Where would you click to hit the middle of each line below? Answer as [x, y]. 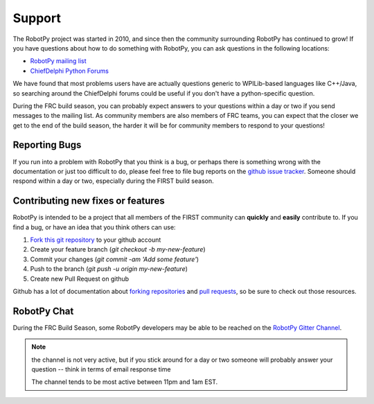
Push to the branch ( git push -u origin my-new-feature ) [109, 269]
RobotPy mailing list [58, 61]
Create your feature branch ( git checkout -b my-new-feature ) [118, 249]
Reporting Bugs [47, 145]
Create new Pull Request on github [80, 279]
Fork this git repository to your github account [96, 240]
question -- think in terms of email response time [101, 369]
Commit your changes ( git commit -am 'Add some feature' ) [115, 259]
